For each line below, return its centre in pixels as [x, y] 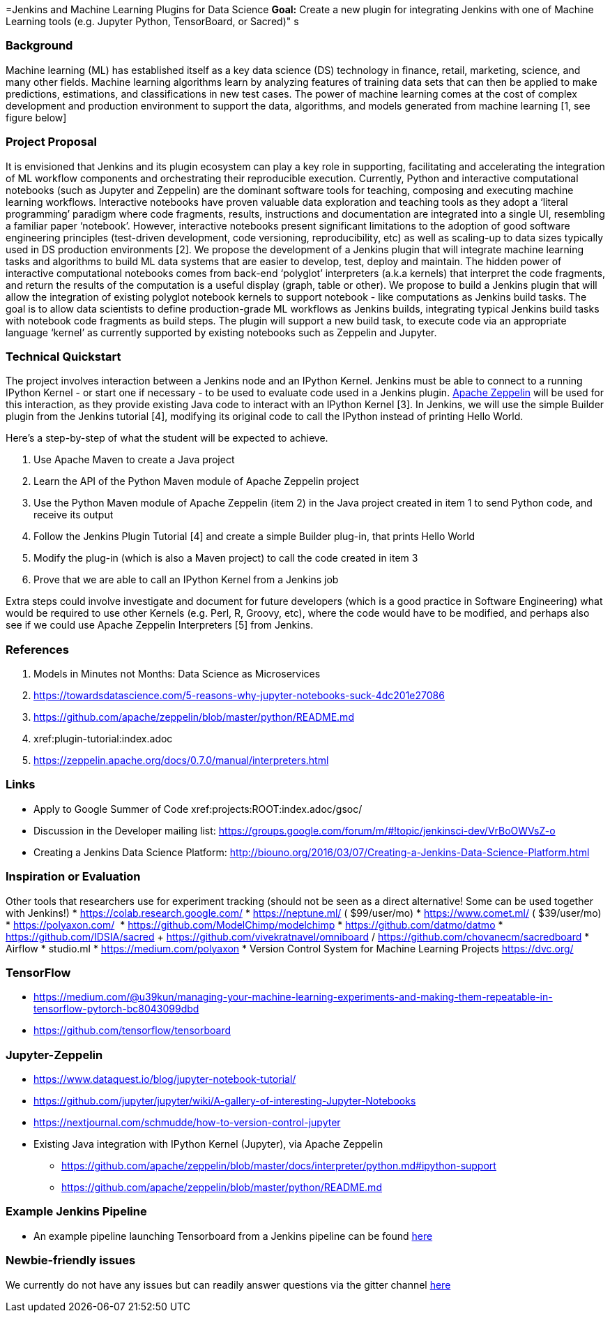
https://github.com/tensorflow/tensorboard [132, 1031]
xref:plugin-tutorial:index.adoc [103, 739]
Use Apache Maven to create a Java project [134, 460]
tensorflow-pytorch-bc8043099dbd [116, 1009]
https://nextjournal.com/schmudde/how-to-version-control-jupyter [187, 1122]
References [37, 649]
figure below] [36, 117]
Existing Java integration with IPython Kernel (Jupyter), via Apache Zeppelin [208, 1144]
